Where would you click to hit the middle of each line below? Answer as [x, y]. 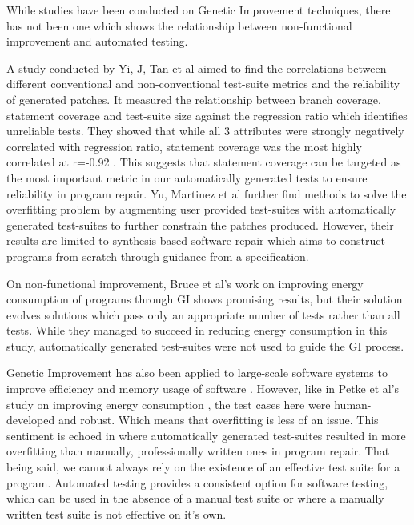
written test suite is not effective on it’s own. [117, 513]
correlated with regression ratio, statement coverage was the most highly [184, 146]
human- [353, 404]
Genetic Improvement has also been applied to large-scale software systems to [197, 373]
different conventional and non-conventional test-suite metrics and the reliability [203, 84]
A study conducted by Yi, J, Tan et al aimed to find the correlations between [197, 68]
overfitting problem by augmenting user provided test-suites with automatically [201, 209]
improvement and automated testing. [97, 41]
